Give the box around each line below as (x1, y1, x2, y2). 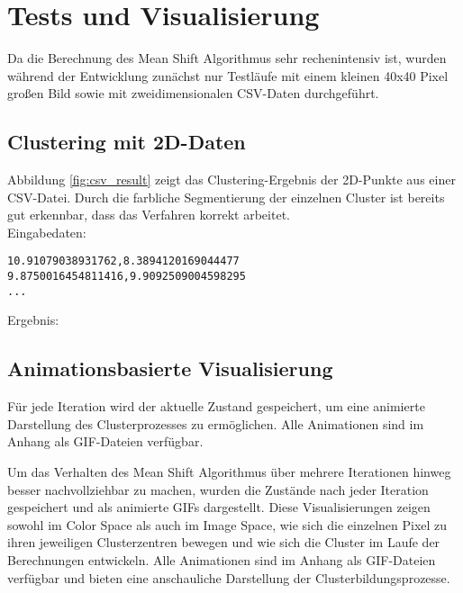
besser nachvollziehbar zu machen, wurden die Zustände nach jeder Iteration (7, 480, 429, 499)
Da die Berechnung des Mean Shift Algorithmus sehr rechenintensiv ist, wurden (7, 49, 447, 67)
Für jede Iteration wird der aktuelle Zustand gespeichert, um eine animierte (7, 397, 425, 416)
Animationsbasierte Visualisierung (7, 355, 333, 382)
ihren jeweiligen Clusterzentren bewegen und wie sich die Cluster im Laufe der (7, 533, 440, 552)
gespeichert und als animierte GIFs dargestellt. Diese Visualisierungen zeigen (7, 498, 431, 517)
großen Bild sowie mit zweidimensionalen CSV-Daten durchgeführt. (7, 84, 379, 103)
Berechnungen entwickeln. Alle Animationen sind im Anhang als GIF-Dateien (7, 551, 436, 569)
